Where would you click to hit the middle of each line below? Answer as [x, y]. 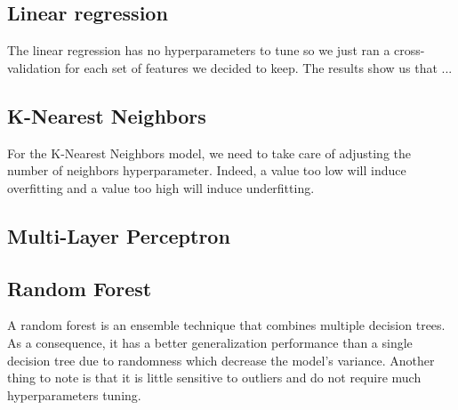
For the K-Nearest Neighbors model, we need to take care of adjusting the [209, 153]
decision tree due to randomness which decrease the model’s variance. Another [221, 360]
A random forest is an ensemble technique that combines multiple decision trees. [226, 325]
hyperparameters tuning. [74, 394]
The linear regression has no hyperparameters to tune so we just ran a [199, 50]
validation [34, 67]
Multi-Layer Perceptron [119, 235]
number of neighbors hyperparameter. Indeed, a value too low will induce [207, 170]
